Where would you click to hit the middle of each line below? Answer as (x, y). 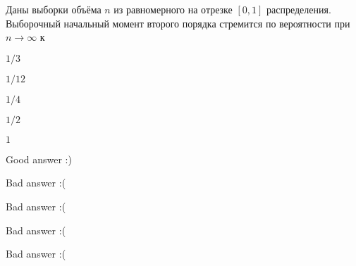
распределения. (299, 9)
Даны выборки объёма (54, 9)
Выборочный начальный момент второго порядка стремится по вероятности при (178, 23)
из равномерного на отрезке (173, 9)
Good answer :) (39, 159)
